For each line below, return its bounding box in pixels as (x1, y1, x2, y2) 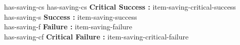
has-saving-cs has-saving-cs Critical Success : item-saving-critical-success (4, 2, 236, 12)
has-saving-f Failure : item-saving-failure (4, 21, 133, 32)
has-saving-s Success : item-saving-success (4, 11, 137, 22)
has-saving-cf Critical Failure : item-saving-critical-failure (4, 31, 189, 41)
